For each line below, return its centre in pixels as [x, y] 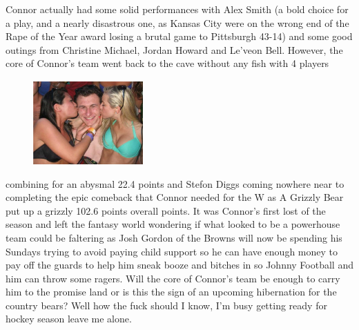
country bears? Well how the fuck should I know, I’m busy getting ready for [166, 305]
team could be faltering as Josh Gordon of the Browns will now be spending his [174, 237]
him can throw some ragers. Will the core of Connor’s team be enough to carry [173, 278]
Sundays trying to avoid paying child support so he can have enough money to [172, 251]
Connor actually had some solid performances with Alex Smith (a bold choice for [177, 9]
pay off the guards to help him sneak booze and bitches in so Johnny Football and [179, 265]
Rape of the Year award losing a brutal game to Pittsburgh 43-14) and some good [179, 36]
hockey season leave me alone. [69, 319]
